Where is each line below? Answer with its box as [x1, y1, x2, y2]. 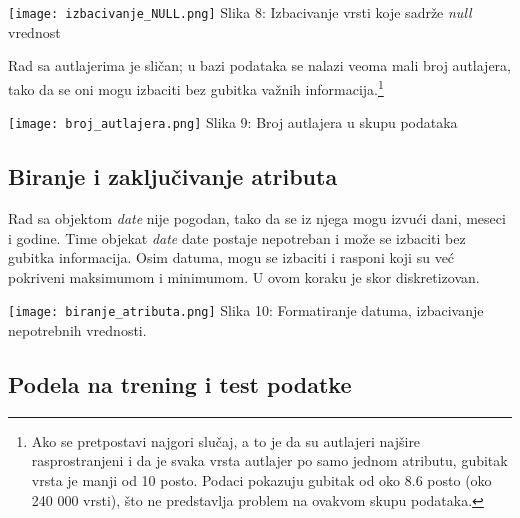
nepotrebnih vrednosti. [8, 319, 147, 340]
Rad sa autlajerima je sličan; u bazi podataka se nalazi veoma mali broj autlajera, [8, 55, 512, 76]
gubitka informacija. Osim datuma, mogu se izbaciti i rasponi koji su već [8, 247, 455, 268]
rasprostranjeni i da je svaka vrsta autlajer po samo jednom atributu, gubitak [31, 450, 508, 471]
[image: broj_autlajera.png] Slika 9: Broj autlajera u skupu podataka [8, 112, 458, 133]
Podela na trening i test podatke [8, 368, 352, 399]
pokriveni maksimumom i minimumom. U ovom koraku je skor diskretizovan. [8, 266, 480, 287]
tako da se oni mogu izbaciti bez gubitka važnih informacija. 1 [8, 75, 384, 99]
